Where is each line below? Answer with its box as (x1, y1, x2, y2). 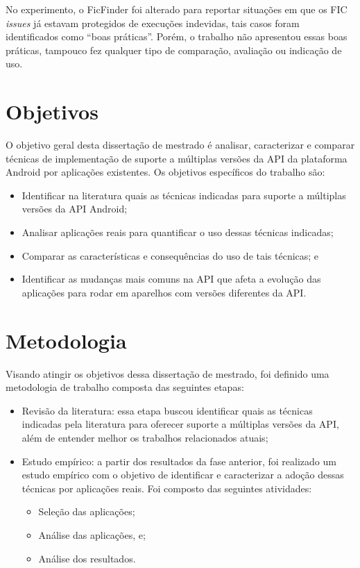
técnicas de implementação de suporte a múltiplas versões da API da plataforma (6, 151, 348, 165)
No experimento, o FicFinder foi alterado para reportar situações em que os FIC (6, 2, 348, 16)
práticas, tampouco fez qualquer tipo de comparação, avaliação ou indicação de (6, 42, 342, 57)
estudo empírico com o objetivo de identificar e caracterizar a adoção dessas (22, 467, 344, 482)
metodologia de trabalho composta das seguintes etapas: (6, 380, 244, 394)
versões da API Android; (22, 201, 128, 216)
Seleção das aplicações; (38, 504, 135, 519)
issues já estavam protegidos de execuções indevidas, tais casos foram (6, 15, 300, 30)
